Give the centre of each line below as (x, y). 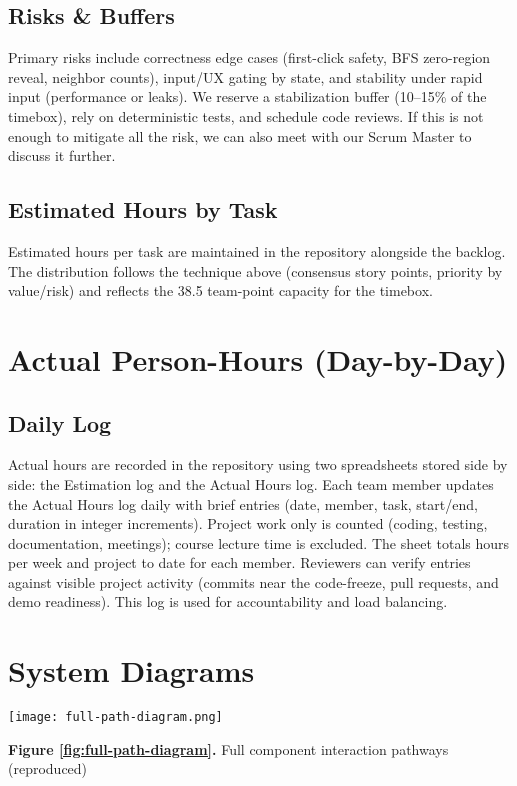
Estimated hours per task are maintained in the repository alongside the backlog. (257, 250)
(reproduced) (48, 768)
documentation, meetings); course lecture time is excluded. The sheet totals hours (259, 542)
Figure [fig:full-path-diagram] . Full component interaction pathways (228, 748)
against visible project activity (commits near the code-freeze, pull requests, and (253, 581)
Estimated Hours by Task (143, 209)
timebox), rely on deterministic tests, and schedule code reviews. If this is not (246, 115)
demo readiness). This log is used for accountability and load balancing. (228, 601)
